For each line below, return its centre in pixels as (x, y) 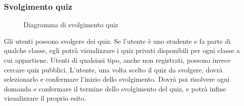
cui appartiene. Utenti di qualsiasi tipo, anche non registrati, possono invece (117, 60)
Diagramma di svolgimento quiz (71, 25)
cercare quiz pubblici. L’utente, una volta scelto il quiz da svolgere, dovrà (113, 69)
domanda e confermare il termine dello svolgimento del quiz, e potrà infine (115, 88)
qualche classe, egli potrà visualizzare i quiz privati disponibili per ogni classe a (122, 50)
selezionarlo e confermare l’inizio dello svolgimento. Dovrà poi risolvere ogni (117, 79)
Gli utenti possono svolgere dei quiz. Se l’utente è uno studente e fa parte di (117, 41)
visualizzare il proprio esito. (45, 98)
